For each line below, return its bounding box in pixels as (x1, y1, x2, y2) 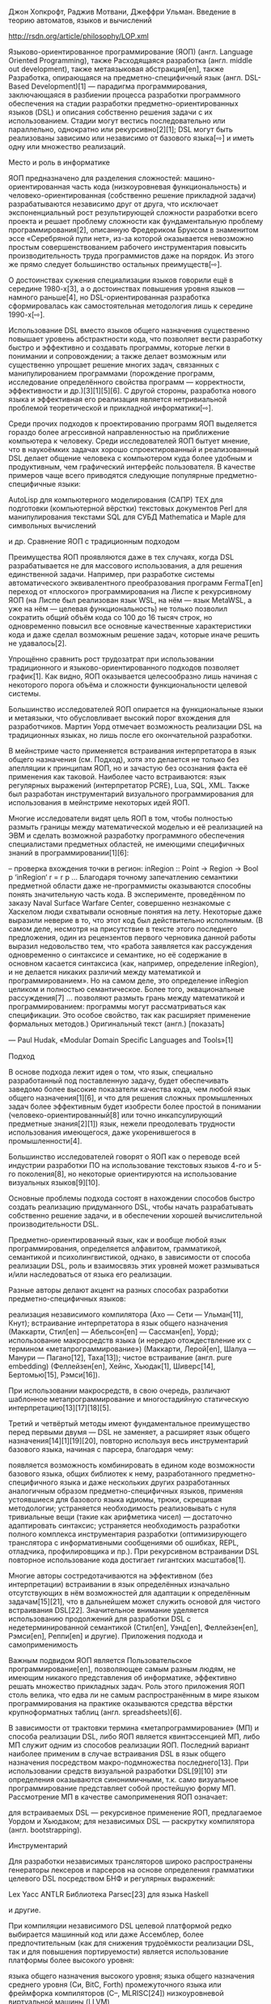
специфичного (8, 1477, 58, 1487)
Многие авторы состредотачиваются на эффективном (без (8, 1571, 213, 1580)
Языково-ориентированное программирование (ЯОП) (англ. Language (8, 47, 253, 56)
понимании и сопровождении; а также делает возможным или (8, 351, 227, 360)
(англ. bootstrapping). (8, 1825, 83, 1834)
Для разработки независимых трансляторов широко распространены (8, 1856, 253, 1866)
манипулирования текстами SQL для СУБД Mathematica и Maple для (8, 512, 246, 522)
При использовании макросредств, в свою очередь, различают (8, 1386, 231, 1395)
